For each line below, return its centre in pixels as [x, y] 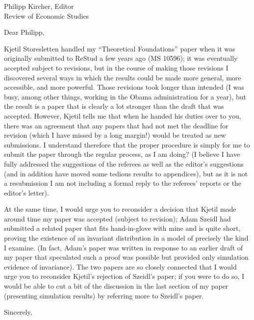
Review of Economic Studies [47, 15]
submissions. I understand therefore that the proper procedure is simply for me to [127, 144]
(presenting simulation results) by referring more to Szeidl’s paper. [104, 295]
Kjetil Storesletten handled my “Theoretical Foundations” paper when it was [120, 48]
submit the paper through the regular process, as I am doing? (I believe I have [122, 154]
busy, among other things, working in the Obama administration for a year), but [125, 96]
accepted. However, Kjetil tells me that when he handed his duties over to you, [123, 115]
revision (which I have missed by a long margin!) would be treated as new [115, 135]
